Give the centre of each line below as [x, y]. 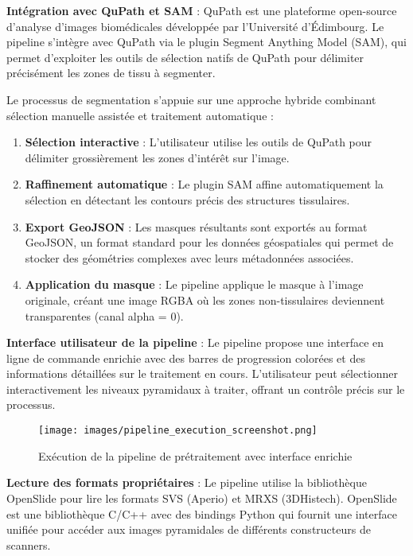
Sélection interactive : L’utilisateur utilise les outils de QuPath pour [199, 142]
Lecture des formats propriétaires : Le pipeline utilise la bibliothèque [187, 482]
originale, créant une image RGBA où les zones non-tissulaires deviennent [205, 299]
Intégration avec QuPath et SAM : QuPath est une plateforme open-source [202, 10]
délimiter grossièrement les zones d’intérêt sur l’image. [157, 157]
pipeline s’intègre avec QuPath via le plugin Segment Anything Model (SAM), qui [206, 42]
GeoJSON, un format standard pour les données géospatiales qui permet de [209, 242]
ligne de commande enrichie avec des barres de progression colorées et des [186, 358]
